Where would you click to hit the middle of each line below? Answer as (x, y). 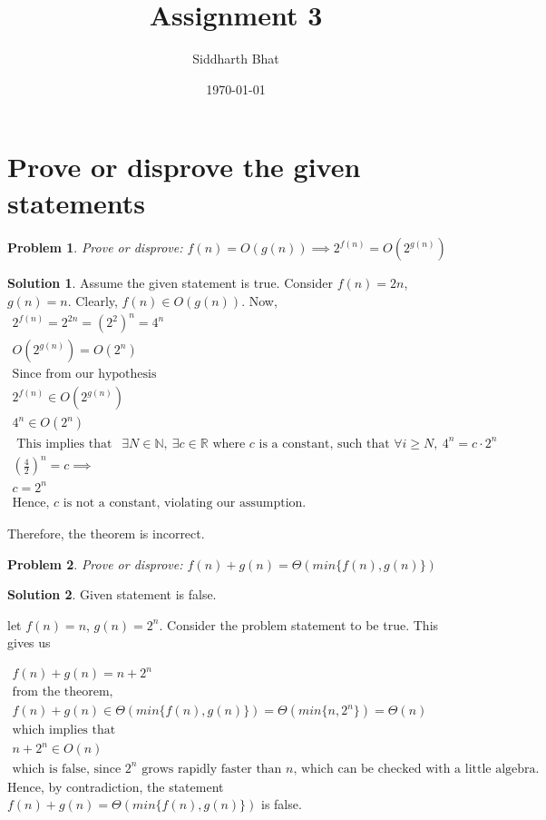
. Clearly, (93, 301)
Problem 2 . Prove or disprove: (95, 563)
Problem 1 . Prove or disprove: (95, 247)
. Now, (259, 301)
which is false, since (67, 769)
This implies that (64, 444)
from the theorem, (63, 692)
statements (76, 202)
